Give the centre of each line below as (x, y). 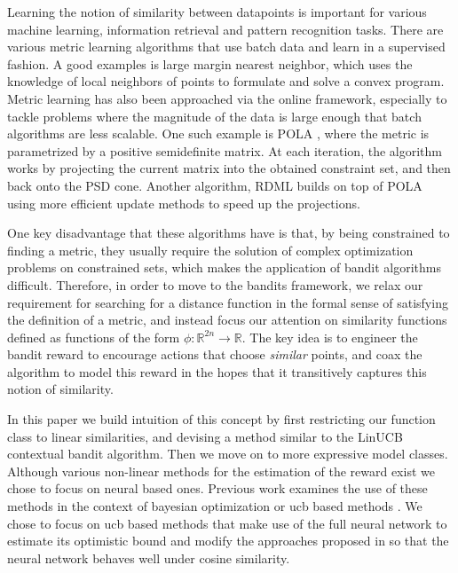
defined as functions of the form (94, 337)
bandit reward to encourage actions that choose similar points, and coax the (215, 354)
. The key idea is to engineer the (330, 337)
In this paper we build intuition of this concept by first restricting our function (221, 419)
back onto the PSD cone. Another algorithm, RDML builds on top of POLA (215, 185)
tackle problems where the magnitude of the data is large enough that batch (214, 116)
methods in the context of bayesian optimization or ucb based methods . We (215, 506)
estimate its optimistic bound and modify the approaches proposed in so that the (228, 541)
